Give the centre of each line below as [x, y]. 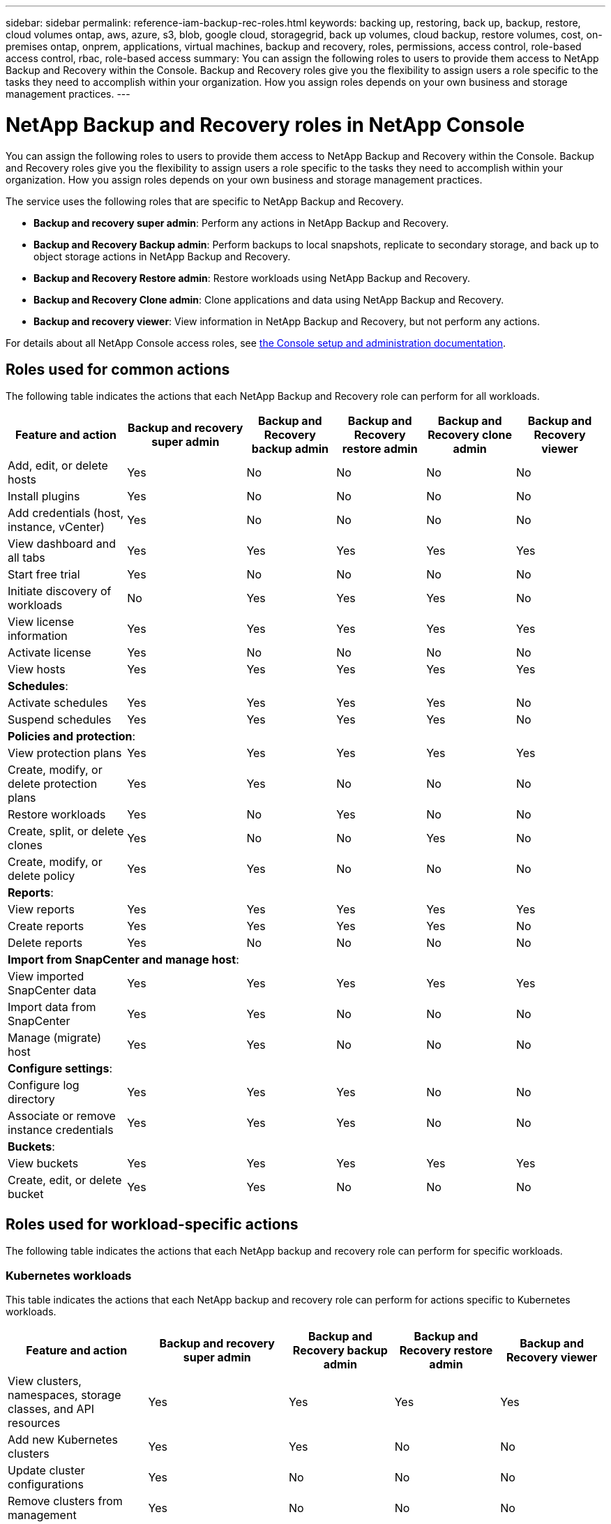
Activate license [50, 653]
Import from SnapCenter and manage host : [123, 960]
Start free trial [44, 575]
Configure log [44, 1085]
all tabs [27, 558]
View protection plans [65, 753]
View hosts [37, 670]
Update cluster [46, 1470]
